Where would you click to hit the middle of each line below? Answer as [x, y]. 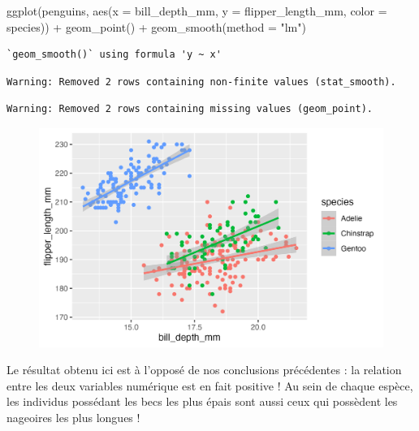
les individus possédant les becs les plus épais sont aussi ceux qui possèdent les [202, 401]
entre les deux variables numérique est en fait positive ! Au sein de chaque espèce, [210, 385]
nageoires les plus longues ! [73, 417]
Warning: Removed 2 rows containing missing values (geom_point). [190, 109]
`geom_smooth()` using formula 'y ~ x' [114, 55]
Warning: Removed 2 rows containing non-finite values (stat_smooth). [201, 82]
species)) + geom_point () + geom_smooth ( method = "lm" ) [156, 26]
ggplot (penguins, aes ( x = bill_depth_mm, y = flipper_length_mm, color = [197, 11]
